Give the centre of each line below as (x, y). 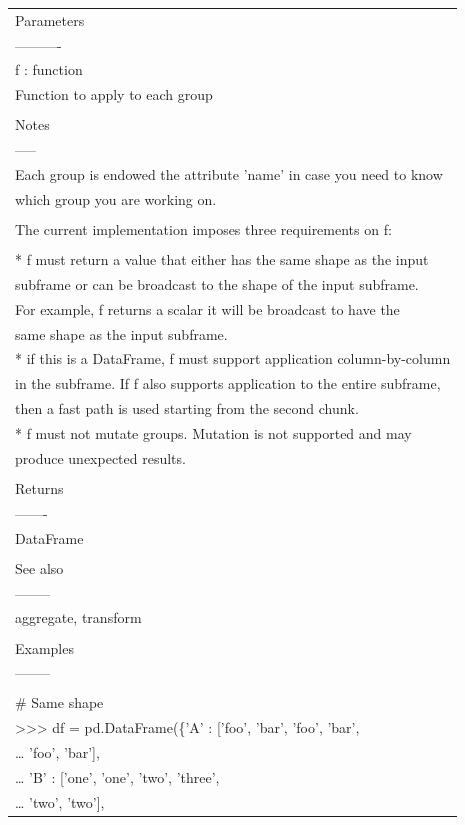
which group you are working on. (116, 198)
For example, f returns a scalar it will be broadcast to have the (207, 308)
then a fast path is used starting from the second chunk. (187, 408)
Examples (44, 647)
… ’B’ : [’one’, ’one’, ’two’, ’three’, (117, 776)
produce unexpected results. (100, 457)
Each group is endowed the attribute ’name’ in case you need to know (229, 174)
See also (39, 567)
